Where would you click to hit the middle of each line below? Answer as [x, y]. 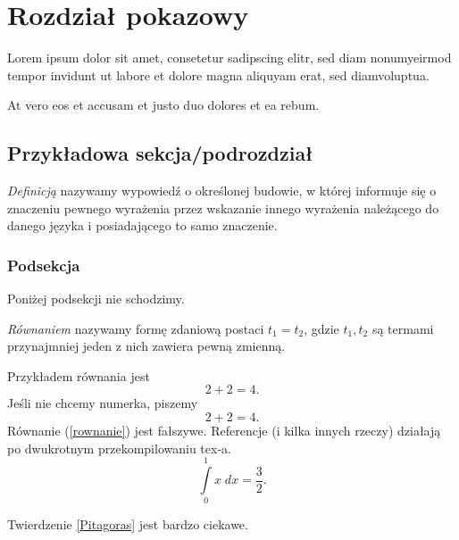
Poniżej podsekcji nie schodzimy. [96, 299]
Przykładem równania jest [79, 375]
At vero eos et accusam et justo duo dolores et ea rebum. [163, 105]
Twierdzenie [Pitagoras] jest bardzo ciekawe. [128, 524]
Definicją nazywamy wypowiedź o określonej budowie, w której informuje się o [222, 191]
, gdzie [321, 328]
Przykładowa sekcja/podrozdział [160, 153]
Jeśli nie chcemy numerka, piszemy [103, 403]
